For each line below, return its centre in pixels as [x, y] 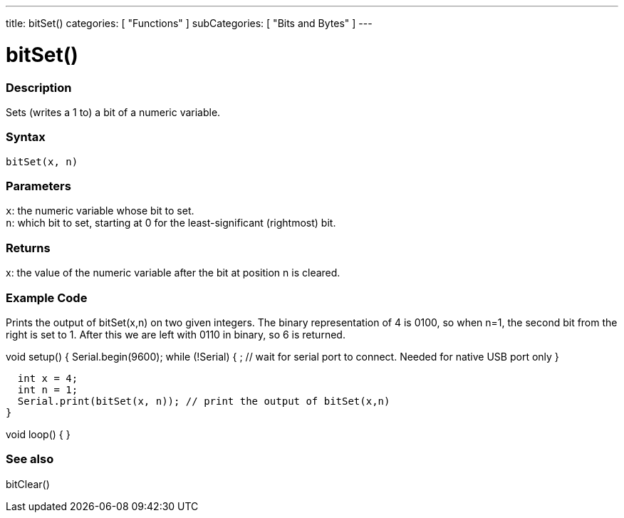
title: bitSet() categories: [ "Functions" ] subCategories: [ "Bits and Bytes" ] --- [189, 23]
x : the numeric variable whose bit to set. [100, 211]
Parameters [38, 186]
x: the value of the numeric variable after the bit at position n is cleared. [173, 273]
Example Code [47, 297]
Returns [28, 248]
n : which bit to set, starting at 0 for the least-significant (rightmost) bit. [171, 223]
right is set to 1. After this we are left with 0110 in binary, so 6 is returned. [176, 334]
